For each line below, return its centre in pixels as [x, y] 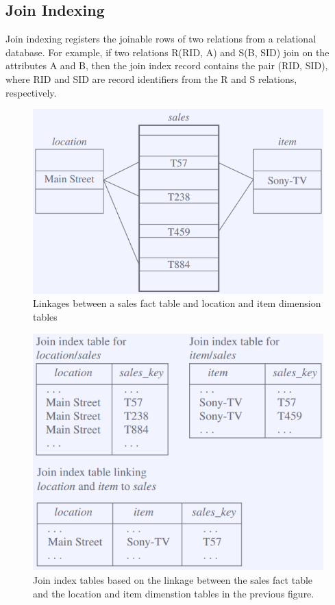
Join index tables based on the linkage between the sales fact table [173, 579]
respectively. [31, 92]
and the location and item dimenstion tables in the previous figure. [174, 593]
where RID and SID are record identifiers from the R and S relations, [151, 78]
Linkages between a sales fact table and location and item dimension [177, 303]
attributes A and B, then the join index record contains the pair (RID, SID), [167, 65]
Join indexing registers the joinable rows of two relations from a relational [161, 39]
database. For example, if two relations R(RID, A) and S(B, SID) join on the [167, 52]
